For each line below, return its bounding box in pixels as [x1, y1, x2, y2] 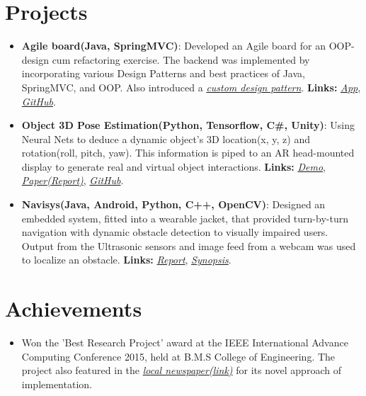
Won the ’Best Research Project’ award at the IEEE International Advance [21, 335, 348, 350]
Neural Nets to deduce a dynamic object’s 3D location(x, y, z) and [21, 131, 310, 146]
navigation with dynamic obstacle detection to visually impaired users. [21, 225, 328, 239]
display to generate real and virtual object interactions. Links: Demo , [21, 159, 326, 174]
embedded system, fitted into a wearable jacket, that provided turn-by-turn [21, 210, 348, 225]
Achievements [5, 294, 142, 323]
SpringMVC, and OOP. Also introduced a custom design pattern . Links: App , [21, 79, 361, 94]
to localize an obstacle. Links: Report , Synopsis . [21, 252, 231, 267]
